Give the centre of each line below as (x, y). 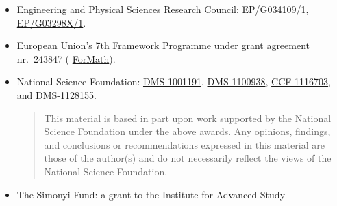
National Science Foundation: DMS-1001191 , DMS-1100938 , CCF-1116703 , (174, 82)
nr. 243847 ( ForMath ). (66, 58)
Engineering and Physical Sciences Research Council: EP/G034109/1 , (163, 9)
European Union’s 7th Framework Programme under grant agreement (163, 45)
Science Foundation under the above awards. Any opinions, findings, (187, 131)
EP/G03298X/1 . (51, 22)
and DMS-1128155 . (57, 94)
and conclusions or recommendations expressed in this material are (184, 144)
